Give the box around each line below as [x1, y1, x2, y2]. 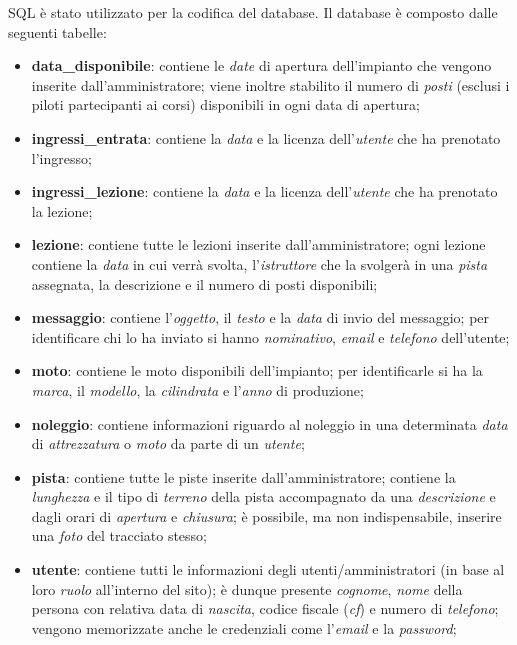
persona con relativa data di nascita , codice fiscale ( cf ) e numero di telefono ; [31, 598, 499, 619]
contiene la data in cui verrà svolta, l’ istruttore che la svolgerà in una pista [31, 253, 488, 274]
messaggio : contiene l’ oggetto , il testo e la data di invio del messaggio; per [31, 307, 490, 328]
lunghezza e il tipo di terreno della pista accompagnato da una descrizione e [31, 486, 496, 507]
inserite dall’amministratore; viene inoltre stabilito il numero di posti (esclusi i [31, 74, 510, 95]
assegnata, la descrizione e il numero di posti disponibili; [31, 273, 378, 294]
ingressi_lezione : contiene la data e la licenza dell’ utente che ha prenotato [31, 181, 498, 202]
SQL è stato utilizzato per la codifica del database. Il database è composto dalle [8, 2, 498, 22]
